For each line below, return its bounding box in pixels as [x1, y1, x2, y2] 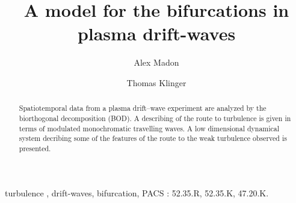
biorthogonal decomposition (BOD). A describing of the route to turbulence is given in [19, 113, 291, 123]
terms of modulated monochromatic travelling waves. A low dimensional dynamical [19, 123, 280, 133]
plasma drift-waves [77, 21, 236, 46]
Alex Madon [134, 56, 179, 69]
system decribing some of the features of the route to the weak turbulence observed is [19, 133, 287, 143]
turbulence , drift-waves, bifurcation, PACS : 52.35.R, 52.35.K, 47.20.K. [5, 186, 269, 199]
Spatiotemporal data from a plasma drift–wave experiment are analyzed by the [19, 103, 267, 113]
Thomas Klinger [126, 76, 187, 89]
